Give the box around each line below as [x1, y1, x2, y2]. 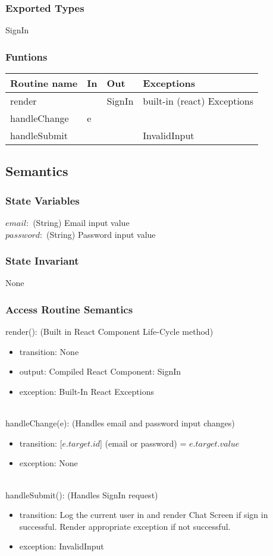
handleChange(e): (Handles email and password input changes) [5, 417, 235, 429]
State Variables [5, 193, 80, 208]
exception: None [19, 457, 78, 469]
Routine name [10, 76, 78, 90]
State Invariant [5, 253, 79, 268]
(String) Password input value [46, 228, 156, 240]
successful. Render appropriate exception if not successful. [19, 520, 231, 532]
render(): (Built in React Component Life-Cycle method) [5, 325, 214, 338]
